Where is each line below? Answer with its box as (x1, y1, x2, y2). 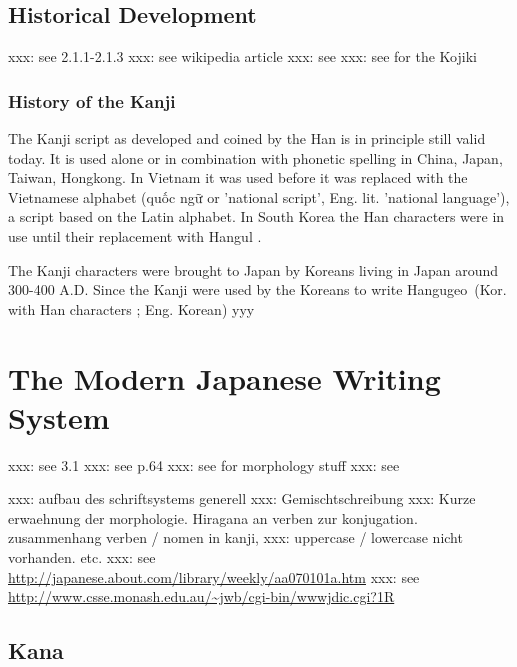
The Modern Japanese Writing (8, 357, 441, 398)
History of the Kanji (8, 88, 176, 113)
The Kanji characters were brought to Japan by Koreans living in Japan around (8, 259, 499, 280)
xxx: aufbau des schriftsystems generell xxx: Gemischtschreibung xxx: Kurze (8, 488, 476, 509)
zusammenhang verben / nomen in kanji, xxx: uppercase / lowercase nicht (8, 527, 463, 548)
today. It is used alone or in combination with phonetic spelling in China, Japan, (8, 147, 503, 168)
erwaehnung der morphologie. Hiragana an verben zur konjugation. (8, 507, 418, 528)
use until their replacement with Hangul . (8, 225, 262, 246)
